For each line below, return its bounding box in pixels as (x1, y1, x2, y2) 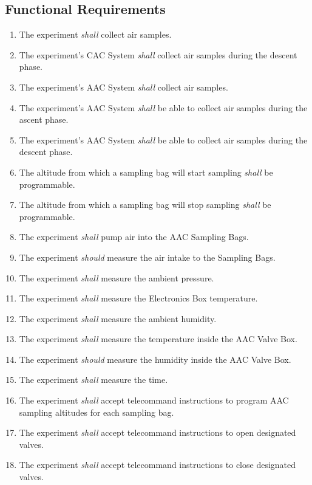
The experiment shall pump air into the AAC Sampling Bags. (19, 230, 249, 243)
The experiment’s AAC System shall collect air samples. (19, 80, 228, 93)
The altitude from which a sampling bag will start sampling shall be (19, 165, 273, 178)
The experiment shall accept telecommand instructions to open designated (19, 426, 296, 439)
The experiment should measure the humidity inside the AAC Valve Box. (19, 353, 291, 365)
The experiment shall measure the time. (19, 373, 168, 386)
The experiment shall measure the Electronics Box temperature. (19, 292, 258, 304)
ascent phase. (19, 113, 69, 126)
